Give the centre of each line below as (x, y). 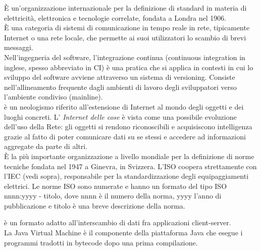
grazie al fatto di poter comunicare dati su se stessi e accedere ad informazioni (125, 136)
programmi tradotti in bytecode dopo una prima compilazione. (101, 242)
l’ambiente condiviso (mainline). (54, 97)
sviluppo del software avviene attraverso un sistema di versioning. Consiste (120, 77)
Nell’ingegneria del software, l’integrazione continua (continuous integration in (125, 57)
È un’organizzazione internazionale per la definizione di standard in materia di (125, 8)
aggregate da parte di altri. (46, 146)
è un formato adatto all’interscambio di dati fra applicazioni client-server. (118, 222)
